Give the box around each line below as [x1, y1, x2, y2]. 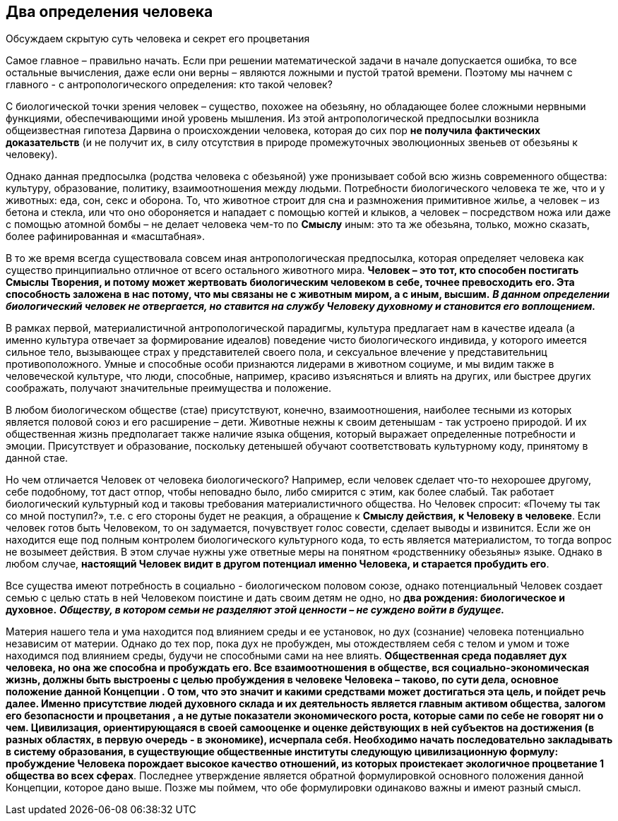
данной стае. [6, 452, 69, 465]
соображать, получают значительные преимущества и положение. [6, 382, 331, 395]
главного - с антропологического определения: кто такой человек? [6, 78, 333, 91]
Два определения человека [6, 3, 213, 20]
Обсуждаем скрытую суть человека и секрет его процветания [6, 32, 310, 45]
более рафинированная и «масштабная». [6, 230, 206, 243]
